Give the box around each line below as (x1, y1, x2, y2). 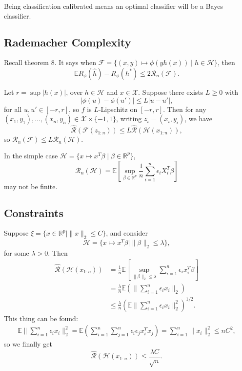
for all (4, 104, 22, 114)
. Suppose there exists (138, 87, 203, 97)
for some (4, 248, 29, 258)
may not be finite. (4, 181, 58, 191)
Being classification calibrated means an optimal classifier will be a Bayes (4, 1, 223, 11)
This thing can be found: (4, 313, 78, 323)
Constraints (4, 205, 63, 220)
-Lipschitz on (98, 104, 138, 114)
